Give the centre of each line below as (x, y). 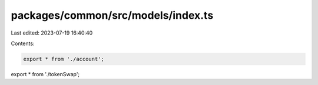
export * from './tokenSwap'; (45, 74)
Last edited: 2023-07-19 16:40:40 (52, 33)
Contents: (23, 43)
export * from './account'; (64, 59)
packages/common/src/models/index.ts (112, 15)
